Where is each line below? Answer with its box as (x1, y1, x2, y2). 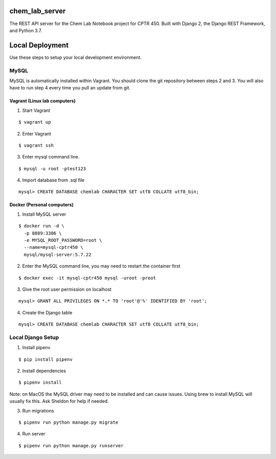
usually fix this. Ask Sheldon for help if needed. (9, 398, 109, 404)
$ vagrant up (18, 119, 51, 125)
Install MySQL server (22, 211, 66, 217)
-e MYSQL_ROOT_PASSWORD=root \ (24, 238, 102, 243)
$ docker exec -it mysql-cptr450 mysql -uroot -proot (18, 275, 156, 281)
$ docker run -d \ (18, 223, 65, 229)
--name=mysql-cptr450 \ (24, 244, 84, 250)
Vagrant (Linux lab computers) (9, 98, 76, 104)
